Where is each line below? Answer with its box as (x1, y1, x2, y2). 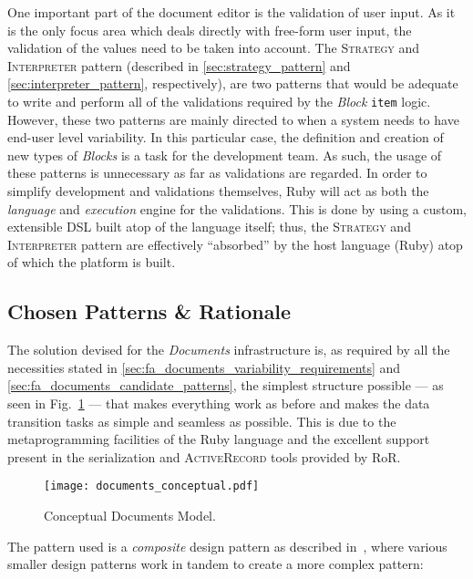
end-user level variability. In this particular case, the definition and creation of (7, 128, 444, 147)
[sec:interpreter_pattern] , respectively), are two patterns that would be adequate (7, 74, 458, 93)
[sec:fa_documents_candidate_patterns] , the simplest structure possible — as (7, 376, 444, 395)
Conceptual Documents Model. (44, 505, 216, 524)
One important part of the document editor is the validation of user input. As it (7, 3, 456, 21)
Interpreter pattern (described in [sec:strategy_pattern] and (7, 56, 351, 75)
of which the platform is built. (7, 253, 176, 272)
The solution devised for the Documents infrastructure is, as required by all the (7, 340, 450, 359)
